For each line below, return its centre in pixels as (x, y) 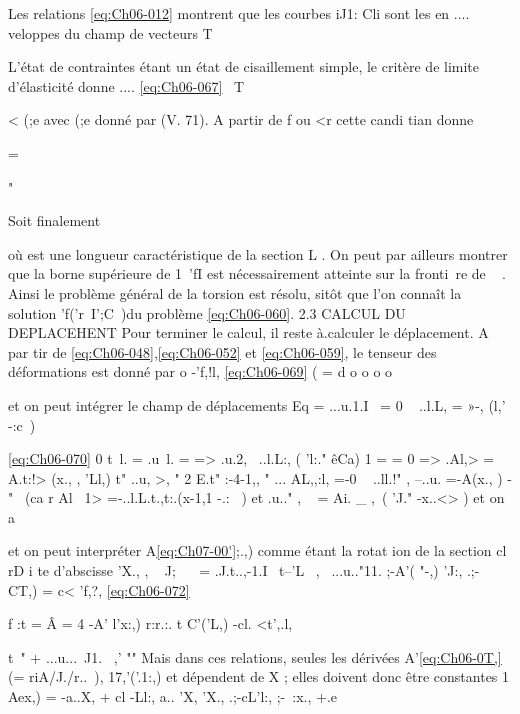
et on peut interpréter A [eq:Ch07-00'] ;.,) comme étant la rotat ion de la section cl (257, 550)
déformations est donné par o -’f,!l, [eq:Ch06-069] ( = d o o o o (200, 371)
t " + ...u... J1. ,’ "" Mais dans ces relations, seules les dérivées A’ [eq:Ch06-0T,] (255, 656)
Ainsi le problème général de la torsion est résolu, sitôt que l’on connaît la (235, 292)
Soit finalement (54, 220)
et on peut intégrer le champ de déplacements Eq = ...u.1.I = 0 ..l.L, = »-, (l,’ (257, 404)
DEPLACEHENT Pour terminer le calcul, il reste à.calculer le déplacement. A (248, 332)
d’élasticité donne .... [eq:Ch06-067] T (126, 85)
